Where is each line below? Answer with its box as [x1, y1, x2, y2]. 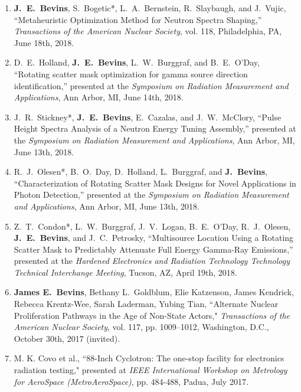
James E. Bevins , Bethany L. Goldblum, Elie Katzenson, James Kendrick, [14, 286, 295, 298]
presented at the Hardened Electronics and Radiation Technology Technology [14, 254, 290, 267]
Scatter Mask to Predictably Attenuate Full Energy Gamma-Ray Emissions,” [14, 243, 293, 255]
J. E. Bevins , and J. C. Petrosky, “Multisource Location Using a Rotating [14, 231, 294, 244]
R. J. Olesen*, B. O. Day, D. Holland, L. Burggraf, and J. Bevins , [14, 165, 268, 178]
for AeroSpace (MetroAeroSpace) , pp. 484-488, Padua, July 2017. [14, 375, 248, 387]
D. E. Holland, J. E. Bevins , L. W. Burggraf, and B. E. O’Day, [14, 56, 260, 68]
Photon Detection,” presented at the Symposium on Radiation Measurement [14, 188, 289, 201]
